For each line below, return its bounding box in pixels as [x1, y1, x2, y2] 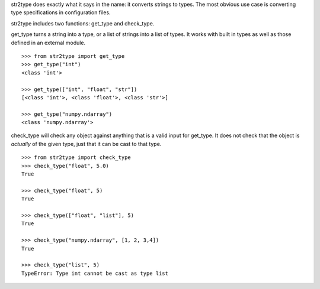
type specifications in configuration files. [11, 9, 111, 16]
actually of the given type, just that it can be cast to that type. [11, 140, 162, 147]
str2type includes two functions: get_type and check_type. [11, 20, 155, 27]
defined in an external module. [11, 39, 86, 46]
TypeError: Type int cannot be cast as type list [21, 269, 169, 277]
